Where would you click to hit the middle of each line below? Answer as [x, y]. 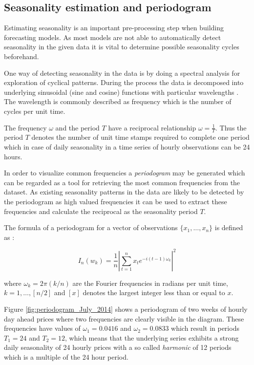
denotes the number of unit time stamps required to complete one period [140, 137]
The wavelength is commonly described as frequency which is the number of [118, 101]
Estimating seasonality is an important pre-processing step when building [114, 28]
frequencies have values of [42, 328]
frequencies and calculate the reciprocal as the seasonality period [101, 211]
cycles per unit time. [35, 111]
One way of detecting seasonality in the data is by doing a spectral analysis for [122, 73]
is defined [229, 227]
